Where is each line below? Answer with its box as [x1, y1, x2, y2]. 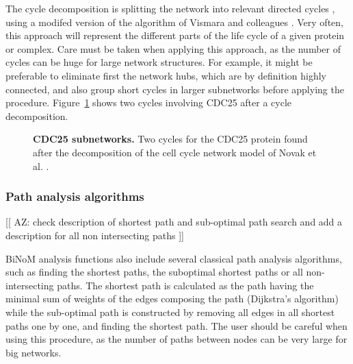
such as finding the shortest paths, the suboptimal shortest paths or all [5, 265, 303, 279]
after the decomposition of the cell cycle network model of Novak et [33, 145, 317, 159]
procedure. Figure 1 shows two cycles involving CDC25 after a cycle [5, 95, 292, 110]
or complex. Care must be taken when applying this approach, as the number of [5, 41, 341, 56]
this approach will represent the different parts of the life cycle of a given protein [5, 28, 345, 43]
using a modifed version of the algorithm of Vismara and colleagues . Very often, [5, 14, 343, 29]
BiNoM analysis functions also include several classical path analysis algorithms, [5, 251, 342, 265]
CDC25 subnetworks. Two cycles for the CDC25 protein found [33, 132, 308, 146]
